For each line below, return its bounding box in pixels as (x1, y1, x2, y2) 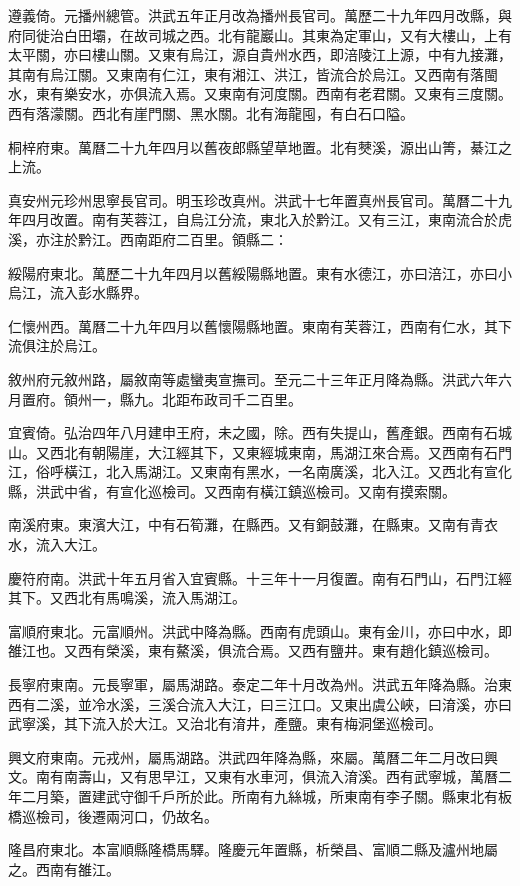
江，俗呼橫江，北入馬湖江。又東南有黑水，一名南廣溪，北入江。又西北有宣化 (8, 461, 512, 482)
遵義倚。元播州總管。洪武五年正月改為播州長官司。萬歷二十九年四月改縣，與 (8, 5, 512, 25)
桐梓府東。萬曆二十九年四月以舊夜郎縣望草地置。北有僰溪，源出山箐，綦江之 (8, 136, 512, 157)
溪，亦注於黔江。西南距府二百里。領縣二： (8, 228, 288, 249)
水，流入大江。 (8, 534, 106, 555)
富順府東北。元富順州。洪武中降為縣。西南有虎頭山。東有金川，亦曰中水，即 (8, 620, 512, 641)
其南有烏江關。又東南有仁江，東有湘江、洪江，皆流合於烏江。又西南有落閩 (8, 63, 498, 84)
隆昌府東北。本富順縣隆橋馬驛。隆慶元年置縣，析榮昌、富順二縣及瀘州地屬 (8, 839, 498, 860)
